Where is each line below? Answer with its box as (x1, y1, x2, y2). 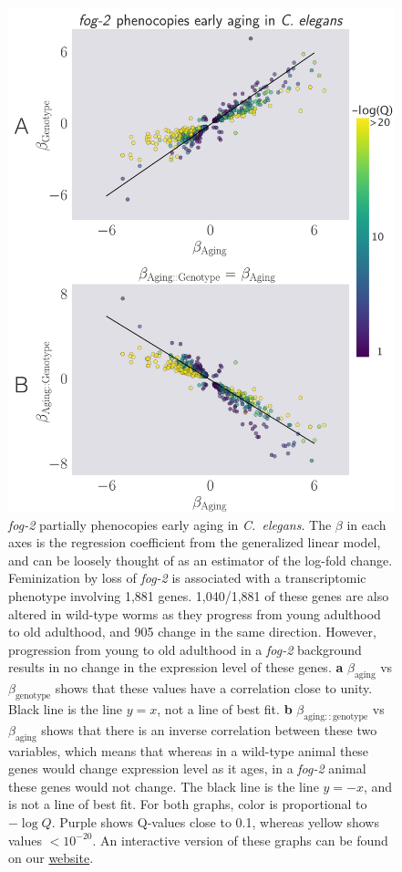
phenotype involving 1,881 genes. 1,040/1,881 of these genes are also (8, 587, 389, 606)
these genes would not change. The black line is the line (8, 776, 319, 795)
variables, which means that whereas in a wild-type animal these (8, 741, 369, 760)
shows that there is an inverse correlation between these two (41, 720, 377, 739)
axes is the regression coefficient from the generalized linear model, (8, 533, 381, 552)
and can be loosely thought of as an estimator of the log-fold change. (8, 550, 393, 569)
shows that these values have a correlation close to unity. (55, 679, 373, 698)
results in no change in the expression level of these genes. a (8, 658, 344, 677)
